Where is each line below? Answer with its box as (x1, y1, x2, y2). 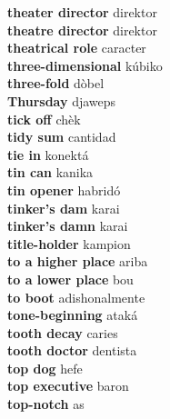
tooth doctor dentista (7, 341, 137, 360)
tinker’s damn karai (7, 216, 128, 235)
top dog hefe (7, 358, 83, 377)
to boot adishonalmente (7, 287, 145, 306)
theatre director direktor (7, 20, 157, 39)
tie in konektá (7, 145, 89, 164)
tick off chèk (7, 109, 81, 128)
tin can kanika (7, 163, 94, 182)
